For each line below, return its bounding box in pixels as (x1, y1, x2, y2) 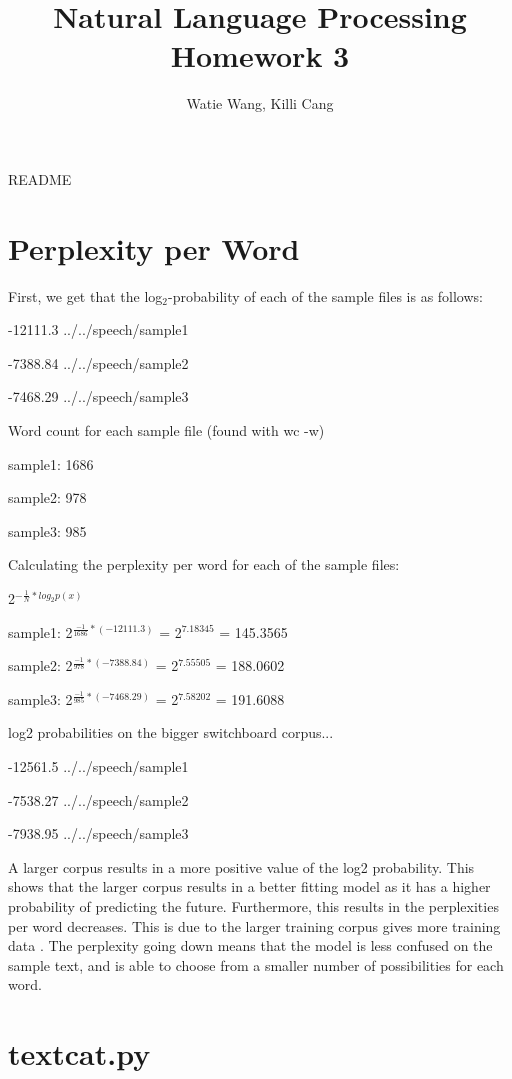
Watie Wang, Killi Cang (186, 93, 334, 114)
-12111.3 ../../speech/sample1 (8, 319, 189, 340)
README (8, 168, 72, 189)
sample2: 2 (8, 655, 73, 676)
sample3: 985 (8, 520, 87, 541)
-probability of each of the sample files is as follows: (167, 285, 483, 306)
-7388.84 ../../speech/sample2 (8, 352, 189, 373)
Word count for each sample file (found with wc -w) (8, 420, 325, 440)
